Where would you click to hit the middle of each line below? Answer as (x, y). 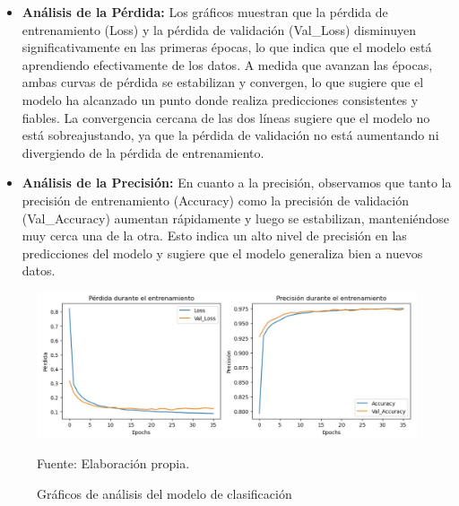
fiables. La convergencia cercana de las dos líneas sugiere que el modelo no (226, 117)
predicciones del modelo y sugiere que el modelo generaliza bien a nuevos (222, 253)
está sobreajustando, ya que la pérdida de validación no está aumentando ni (230, 135)
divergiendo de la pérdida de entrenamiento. (143, 152)
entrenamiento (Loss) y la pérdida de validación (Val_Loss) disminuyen (219, 29)
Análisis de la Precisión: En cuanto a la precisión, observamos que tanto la (237, 183)
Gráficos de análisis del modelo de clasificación (165, 493)
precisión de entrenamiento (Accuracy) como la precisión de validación (215, 200)
